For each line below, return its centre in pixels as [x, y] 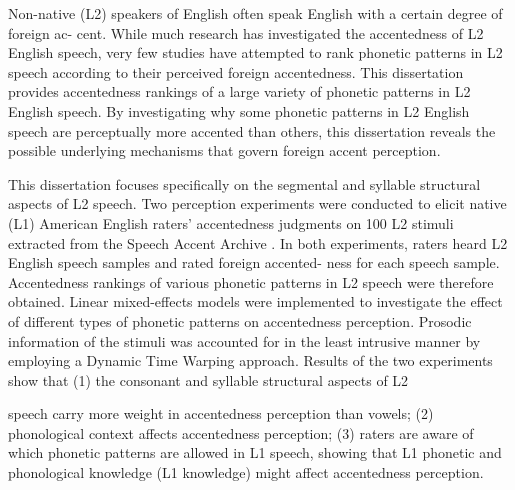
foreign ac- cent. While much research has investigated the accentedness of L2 [246, 32]
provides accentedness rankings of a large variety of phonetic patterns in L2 [239, 91]
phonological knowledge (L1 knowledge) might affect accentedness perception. [246, 472]
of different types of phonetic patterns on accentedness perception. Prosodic [240, 320]
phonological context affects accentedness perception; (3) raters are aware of [241, 432]
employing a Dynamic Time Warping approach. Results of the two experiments [250, 360]
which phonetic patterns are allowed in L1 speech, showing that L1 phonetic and [255, 452]
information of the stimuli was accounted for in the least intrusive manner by [244, 340]
